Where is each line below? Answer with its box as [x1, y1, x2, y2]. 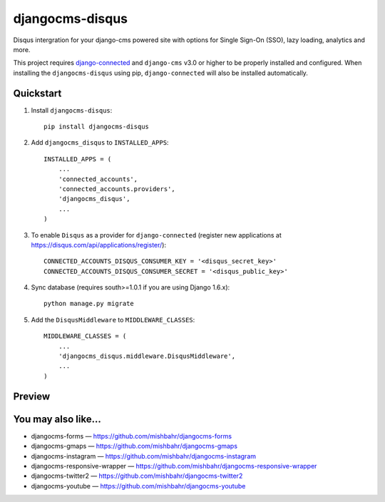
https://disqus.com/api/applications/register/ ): [31, 240, 167, 249]
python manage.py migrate [43, 299, 135, 308]
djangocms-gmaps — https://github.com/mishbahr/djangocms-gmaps [31, 442, 238, 451]
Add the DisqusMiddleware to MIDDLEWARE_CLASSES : [31, 315, 195, 324]
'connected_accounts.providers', [58, 185, 176, 193]
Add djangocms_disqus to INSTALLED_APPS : [31, 138, 169, 147]
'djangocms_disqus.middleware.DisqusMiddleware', [58, 352, 235, 360]
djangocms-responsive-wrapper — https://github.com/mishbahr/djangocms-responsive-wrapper [31, 461, 317, 470]
